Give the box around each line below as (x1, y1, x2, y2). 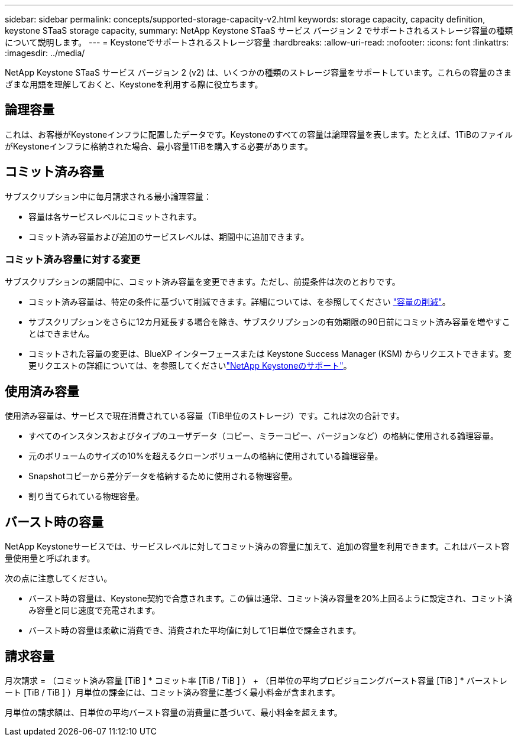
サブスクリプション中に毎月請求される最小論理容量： (5, 191, 212, 201)
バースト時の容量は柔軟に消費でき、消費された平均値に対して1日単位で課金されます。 (28, 625, 361, 636)
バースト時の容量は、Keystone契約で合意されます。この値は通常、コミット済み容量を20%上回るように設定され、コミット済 (28, 593, 513, 604)
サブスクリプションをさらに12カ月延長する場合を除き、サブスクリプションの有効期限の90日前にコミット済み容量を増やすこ (28, 317, 510, 327)
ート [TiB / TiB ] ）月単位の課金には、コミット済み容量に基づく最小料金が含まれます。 (5, 687, 340, 697)
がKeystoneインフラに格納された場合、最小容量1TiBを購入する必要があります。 (5, 141, 313, 151)
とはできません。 (28, 329, 95, 339)
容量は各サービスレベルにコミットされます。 (28, 211, 202, 222)
